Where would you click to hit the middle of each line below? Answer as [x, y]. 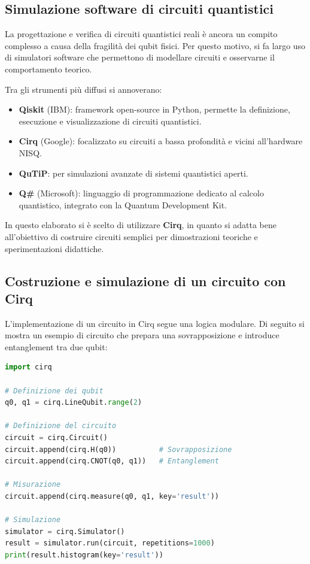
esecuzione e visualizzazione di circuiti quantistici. [110, 121]
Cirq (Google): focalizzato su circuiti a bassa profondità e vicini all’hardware [161, 141]
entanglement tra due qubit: [56, 346]
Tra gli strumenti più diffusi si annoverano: [83, 89]
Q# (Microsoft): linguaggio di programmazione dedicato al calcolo [141, 193]
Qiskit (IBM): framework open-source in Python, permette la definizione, [154, 109]
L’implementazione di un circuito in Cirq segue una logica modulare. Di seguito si [155, 323]
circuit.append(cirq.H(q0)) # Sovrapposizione [118, 449]
